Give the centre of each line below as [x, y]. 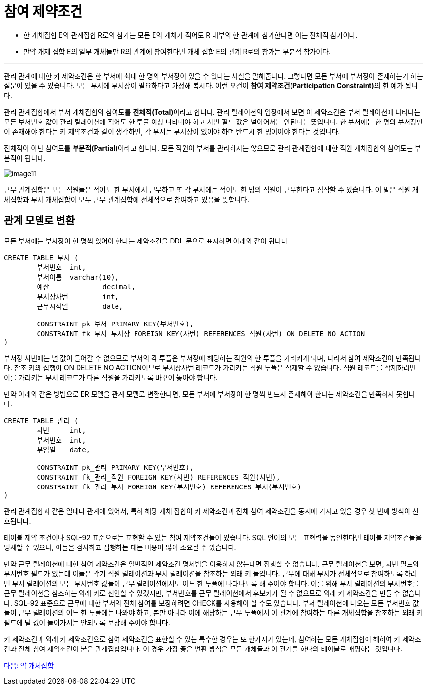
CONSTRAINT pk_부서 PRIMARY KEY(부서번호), [115, 324]
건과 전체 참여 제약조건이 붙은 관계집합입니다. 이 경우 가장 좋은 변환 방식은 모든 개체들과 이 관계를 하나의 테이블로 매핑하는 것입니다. [203, 648]
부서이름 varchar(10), [78, 277]
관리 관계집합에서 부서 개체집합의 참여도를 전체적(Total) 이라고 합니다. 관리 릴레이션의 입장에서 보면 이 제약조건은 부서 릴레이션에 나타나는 [212, 112]
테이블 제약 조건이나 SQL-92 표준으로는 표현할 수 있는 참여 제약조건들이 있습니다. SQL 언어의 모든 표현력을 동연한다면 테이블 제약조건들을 [213, 537]
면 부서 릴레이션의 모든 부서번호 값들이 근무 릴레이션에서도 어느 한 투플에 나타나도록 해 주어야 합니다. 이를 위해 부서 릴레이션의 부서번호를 [212, 583]
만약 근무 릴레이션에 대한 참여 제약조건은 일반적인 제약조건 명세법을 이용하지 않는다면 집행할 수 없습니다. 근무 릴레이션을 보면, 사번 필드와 [212, 564]
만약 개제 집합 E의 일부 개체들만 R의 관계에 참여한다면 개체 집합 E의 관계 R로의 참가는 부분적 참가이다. [177, 51]
